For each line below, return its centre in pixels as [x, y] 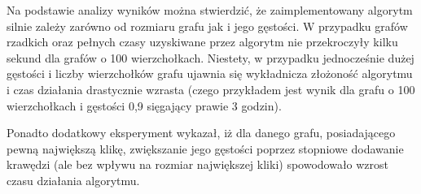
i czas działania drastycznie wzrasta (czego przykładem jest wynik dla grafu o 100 [211, 89]
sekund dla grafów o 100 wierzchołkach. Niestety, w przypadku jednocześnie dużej [210, 57]
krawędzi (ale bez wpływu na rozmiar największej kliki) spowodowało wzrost [198, 164]
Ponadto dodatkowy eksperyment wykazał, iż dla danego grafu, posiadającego [201, 133]
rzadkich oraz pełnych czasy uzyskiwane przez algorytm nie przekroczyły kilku [202, 42]
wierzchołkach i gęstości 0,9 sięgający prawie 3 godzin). [144, 105]
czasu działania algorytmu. [73, 180]
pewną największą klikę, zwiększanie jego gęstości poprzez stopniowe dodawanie [205, 148]
